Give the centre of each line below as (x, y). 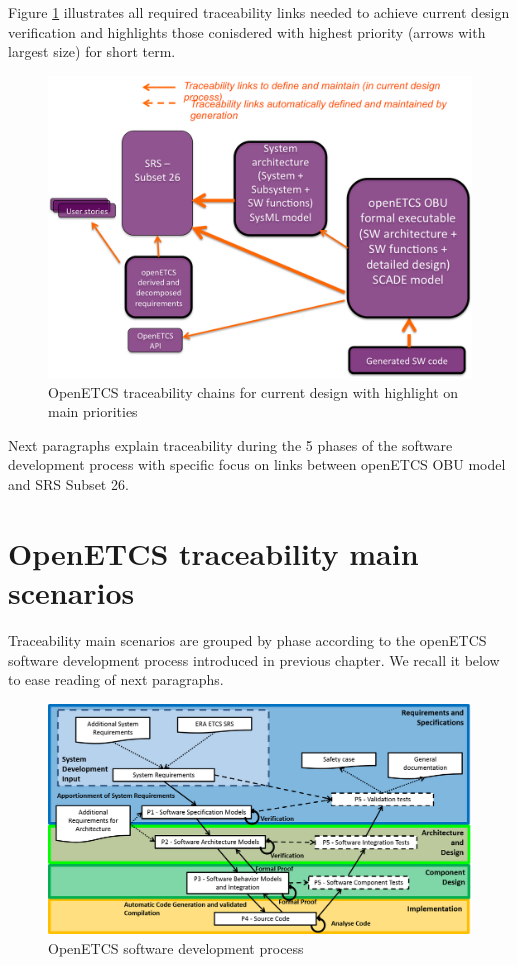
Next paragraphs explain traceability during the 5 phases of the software (230, 444)
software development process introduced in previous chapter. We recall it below (254, 659)
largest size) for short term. (92, 51)
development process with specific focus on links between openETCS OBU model (257, 464)
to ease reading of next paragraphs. (116, 679)
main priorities (93, 411)
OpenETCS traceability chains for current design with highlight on (253, 391)
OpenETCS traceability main (213, 552)
